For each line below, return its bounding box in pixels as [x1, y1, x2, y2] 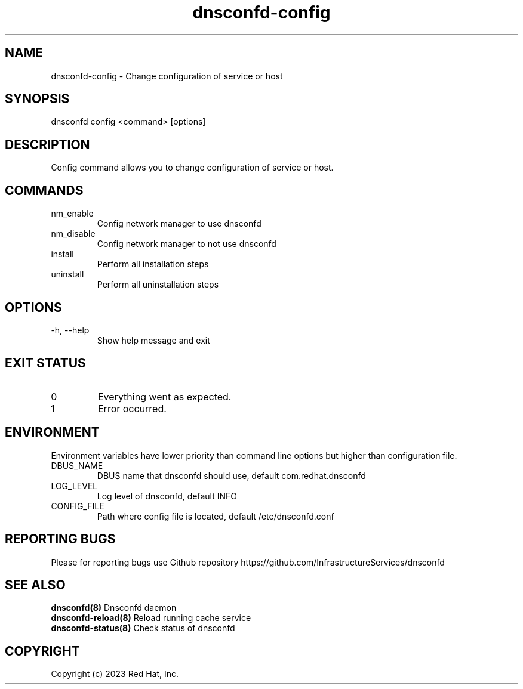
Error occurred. [97, 402, 167, 415]
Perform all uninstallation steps [97, 279, 219, 290]
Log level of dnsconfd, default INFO [97, 490, 237, 501]
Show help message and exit [97, 335, 210, 345]
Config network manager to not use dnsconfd [97, 239, 276, 249]
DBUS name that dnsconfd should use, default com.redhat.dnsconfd [97, 470, 366, 481]
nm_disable [51, 228, 96, 239]
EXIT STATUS [5, 356, 86, 371]
